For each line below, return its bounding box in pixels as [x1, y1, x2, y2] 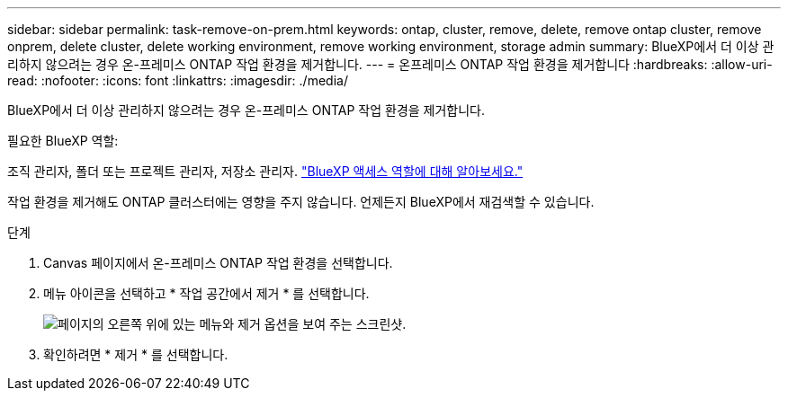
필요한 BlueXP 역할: [7, 133, 119, 148]
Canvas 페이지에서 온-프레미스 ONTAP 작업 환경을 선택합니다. [43, 255, 393, 270]
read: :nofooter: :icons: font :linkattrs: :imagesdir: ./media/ [7, 73, 348, 88]
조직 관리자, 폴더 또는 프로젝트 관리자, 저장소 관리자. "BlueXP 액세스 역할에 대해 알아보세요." [7, 164, 524, 179]
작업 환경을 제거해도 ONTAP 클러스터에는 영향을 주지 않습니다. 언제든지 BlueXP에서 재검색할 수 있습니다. [7, 194, 595, 209]
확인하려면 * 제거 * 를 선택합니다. [43, 347, 228, 362]
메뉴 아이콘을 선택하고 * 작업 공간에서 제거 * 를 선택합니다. [43, 286, 370, 301]
